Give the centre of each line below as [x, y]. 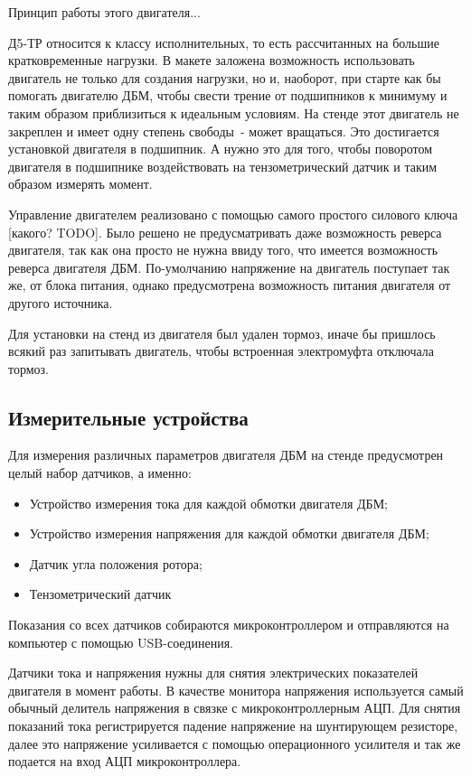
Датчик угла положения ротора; [116, 563]
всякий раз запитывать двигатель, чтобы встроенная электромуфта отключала [221, 351]
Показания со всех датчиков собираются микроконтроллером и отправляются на [229, 625]
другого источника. [61, 302]
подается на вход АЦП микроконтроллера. [125, 761]
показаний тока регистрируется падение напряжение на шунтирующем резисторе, [233, 726]
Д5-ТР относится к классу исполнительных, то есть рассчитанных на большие [224, 42]
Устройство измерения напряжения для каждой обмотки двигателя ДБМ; [229, 533]
